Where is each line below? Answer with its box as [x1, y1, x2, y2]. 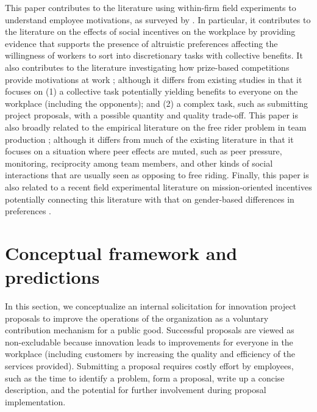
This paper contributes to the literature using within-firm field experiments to [5, 1, 296, 13]
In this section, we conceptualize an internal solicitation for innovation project [5, 300, 296, 312]
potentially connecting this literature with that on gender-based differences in [5, 192, 294, 205]
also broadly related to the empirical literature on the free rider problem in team [5, 120, 307, 133]
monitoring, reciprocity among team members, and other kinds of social [5, 156, 273, 169]
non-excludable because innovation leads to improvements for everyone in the [5, 335, 293, 348]
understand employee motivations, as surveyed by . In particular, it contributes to [5, 13, 311, 26]
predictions [5, 264, 100, 289]
